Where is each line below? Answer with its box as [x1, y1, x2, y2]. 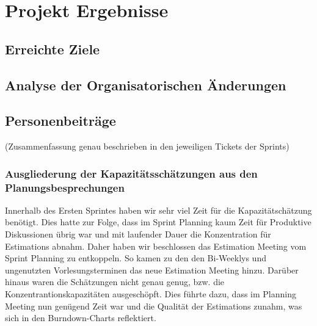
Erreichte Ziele [5, 39, 100, 58]
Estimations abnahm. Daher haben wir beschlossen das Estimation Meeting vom [5, 239, 307, 252]
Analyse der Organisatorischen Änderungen [5, 75, 286, 94]
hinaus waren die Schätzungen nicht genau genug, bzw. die [5, 275, 225, 288]
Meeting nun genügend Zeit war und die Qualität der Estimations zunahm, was [5, 299, 302, 312]
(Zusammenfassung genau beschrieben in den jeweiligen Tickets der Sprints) [5, 140, 290, 153]
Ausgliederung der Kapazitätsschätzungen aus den [5, 165, 258, 181]
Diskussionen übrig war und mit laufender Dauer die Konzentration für [5, 228, 271, 241]
